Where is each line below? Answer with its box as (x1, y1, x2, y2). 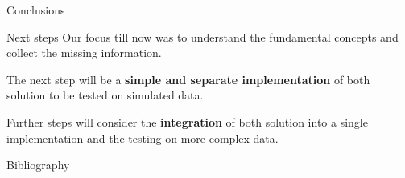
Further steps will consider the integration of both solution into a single (6, 113, 368, 130)
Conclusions (6, 2, 65, 18)
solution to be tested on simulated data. (6, 87, 204, 103)
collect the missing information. (6, 44, 162, 61)
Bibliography (6, 156, 70, 173)
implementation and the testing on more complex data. (6, 129, 279, 146)
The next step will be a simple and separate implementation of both (6, 71, 370, 87)
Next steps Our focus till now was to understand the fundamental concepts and (6, 28, 399, 45)
